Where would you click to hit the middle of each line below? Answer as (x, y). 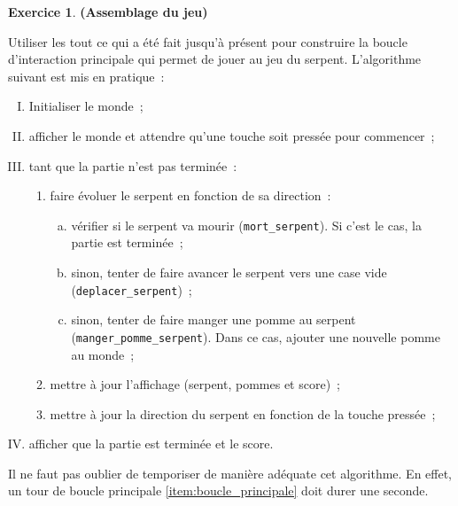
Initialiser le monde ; (86, 106)
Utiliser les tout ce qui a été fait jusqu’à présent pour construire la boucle (208, 41)
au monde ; (103, 354)
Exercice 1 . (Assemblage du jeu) (108, 12)
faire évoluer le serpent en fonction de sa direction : (190, 195)
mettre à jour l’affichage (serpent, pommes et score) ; (195, 384)
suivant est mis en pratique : (86, 76)
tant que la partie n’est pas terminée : (133, 165)
